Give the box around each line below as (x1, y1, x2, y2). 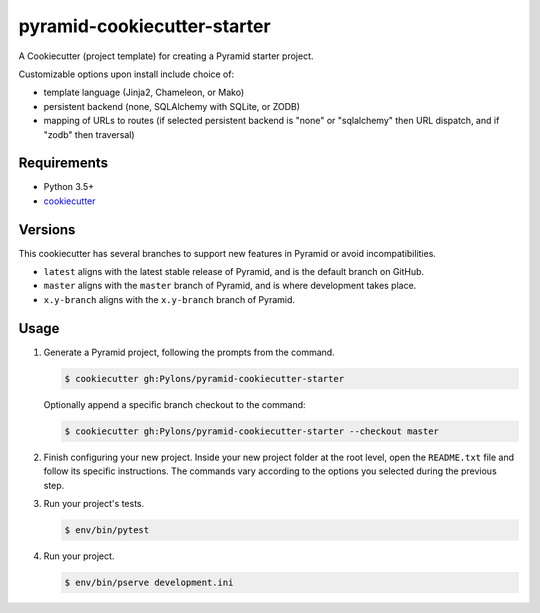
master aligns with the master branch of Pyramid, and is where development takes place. (43, 280, 417, 292)
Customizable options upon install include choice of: (18, 68, 235, 80)
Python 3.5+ (43, 181, 95, 193)
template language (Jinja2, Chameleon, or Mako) (43, 86, 245, 99)
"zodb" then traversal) (43, 128, 135, 140)
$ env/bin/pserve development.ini (64, 576, 234, 588)
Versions (18, 221, 76, 238)
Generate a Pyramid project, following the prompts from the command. (43, 346, 335, 358)
